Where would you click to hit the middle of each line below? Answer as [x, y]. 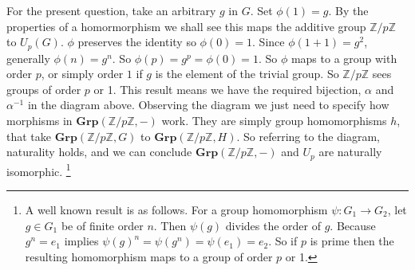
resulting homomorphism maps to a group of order [149, 256]
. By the [348, 10]
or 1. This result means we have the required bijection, [227, 89]
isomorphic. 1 [39, 170]
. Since [269, 42]
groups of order [44, 89]
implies [81, 241]
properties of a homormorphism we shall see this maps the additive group [186, 26]
